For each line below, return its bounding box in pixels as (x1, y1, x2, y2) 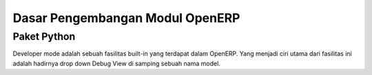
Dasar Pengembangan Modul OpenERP (12, 10, 240, 25)
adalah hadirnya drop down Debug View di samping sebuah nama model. (12, 59, 220, 67)
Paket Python (12, 30, 76, 43)
